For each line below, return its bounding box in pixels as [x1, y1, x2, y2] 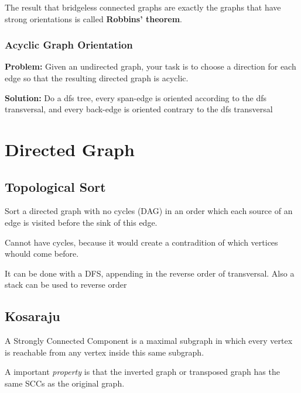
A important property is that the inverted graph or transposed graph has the [5, 366, 280, 378]
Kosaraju [5, 307, 60, 325]
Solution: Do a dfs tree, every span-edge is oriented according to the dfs [5, 91, 267, 104]
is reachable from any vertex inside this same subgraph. [5, 346, 204, 358]
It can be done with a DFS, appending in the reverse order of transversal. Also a [5, 267, 295, 279]
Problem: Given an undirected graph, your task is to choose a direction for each [5, 60, 296, 73]
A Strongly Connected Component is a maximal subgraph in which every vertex [5, 335, 293, 347]
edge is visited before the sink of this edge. [5, 216, 158, 228]
